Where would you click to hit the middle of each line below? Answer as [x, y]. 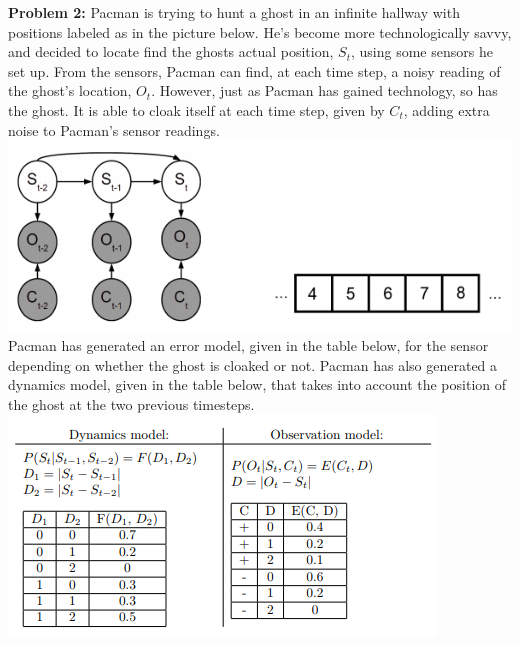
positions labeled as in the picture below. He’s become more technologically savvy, [260, 31]
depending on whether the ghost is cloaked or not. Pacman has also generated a [253, 364]
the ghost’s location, [70, 90]
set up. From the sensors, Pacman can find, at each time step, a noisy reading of [254, 70]
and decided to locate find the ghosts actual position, [171, 51]
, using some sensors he [421, 51]
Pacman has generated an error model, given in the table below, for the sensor [248, 345]
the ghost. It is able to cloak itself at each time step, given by [196, 109]
